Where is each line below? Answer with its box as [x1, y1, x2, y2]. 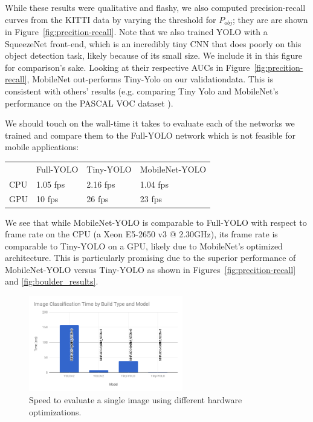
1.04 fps [140, 177, 169, 190]
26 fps [86, 193, 109, 205]
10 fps [36, 193, 59, 205]
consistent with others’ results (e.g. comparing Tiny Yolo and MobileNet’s [5, 85, 279, 97]
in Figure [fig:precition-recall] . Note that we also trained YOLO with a [5, 25, 268, 38]
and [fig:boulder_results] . [5, 275, 98, 288]
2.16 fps [86, 177, 115, 190]
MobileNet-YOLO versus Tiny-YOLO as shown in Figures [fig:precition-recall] [5, 263, 296, 275]
